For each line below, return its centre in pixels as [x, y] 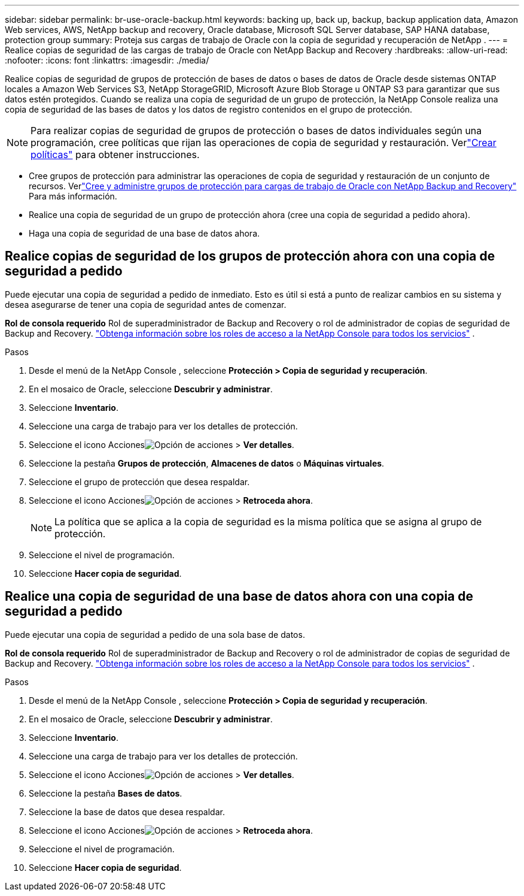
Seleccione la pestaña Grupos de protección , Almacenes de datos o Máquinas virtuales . [207, 463]
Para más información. [73, 196]
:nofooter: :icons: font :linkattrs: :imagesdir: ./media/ [107, 60]
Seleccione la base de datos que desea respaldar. [127, 812]
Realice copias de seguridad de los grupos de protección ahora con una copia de [250, 256]
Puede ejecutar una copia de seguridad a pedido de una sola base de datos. [155, 634]
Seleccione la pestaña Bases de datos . [106, 793]
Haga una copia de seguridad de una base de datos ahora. [144, 233]
